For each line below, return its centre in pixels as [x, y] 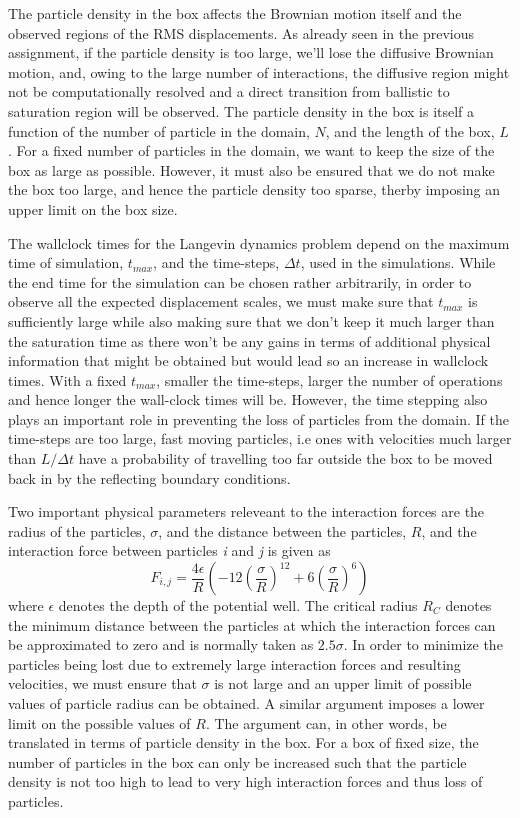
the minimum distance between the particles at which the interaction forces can [252, 624]
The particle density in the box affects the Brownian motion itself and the [235, 13]
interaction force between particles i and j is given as [169, 550]
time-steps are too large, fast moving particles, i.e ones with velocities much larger [260, 438]
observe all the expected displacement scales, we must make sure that [221, 301]
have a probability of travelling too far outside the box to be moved [285, 458]
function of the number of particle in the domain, [159, 130]
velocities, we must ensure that [102, 683]
